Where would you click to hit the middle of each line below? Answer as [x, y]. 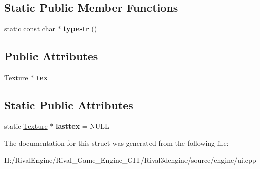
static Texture [26, 126]
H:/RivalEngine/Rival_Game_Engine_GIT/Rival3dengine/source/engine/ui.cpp [130, 160]
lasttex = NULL [83, 126]
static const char [30, 29]
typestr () [80, 29]
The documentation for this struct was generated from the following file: [116, 143]
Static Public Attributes [69, 104]
